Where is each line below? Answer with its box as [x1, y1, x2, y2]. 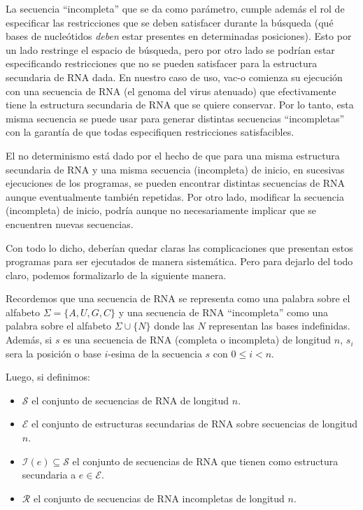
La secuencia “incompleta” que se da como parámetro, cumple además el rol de [6, 1, 345, 15]
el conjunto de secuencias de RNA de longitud [31, 392, 229, 407]
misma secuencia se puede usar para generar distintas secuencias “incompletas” [6, 111, 345, 125]
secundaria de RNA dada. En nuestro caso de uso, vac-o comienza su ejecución [6, 69, 343, 84]
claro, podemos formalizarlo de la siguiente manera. [6, 267, 227, 282]
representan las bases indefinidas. [208, 318, 350, 333]
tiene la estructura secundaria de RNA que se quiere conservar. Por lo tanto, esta [6, 97, 354, 112]
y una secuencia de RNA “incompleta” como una [118, 304, 329, 319]
